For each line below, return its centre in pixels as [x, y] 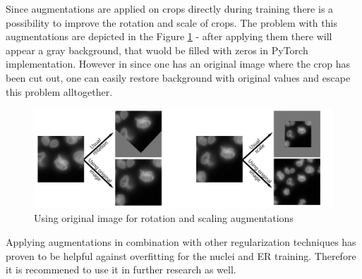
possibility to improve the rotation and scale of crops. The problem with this [171, 22]
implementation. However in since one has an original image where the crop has [178, 64]
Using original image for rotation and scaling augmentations [164, 218]
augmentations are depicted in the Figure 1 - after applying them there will [169, 36]
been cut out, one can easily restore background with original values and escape [178, 77]
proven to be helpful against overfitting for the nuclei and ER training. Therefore [181, 255]
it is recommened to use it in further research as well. [121, 269]
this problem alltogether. [59, 91]
